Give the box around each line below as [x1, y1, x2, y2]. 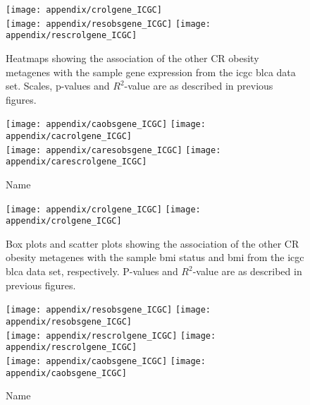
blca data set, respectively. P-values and [6, 264, 178, 279]
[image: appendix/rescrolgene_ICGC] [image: [6, 330, 216, 341]
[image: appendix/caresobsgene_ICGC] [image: [6, 145, 221, 155]
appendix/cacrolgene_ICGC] [6, 131, 132, 141]
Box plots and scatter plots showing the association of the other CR [6, 236, 299, 250]
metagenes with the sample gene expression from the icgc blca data [6, 64, 296, 79]
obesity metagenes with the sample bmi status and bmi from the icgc [6, 250, 304, 265]
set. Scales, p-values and [6, 78, 110, 93]
